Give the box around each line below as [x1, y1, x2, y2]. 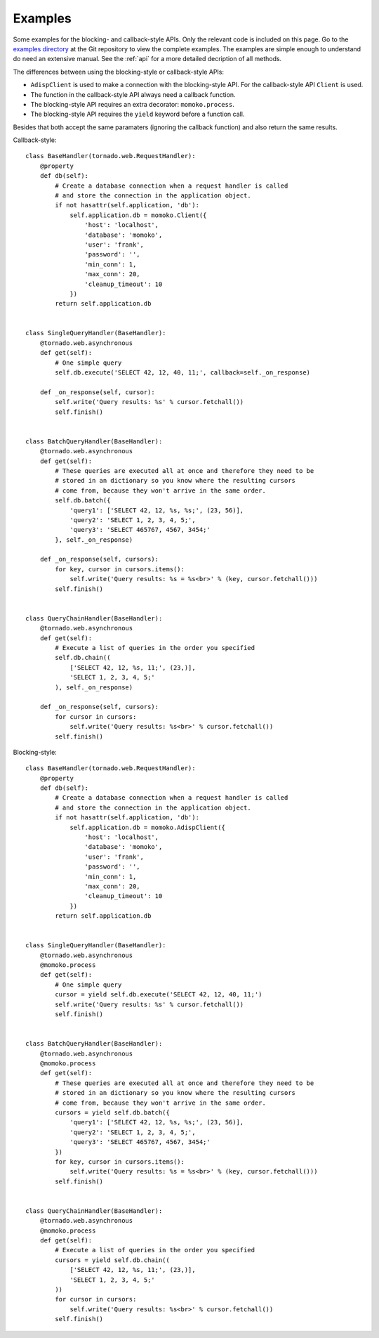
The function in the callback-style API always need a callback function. [30, 90, 236, 98]
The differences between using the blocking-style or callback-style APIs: [13, 67, 225, 76]
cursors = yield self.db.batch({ [55, 1108, 170, 1117]
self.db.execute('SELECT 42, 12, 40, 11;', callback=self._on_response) [55, 369, 311, 377]
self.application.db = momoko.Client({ [69, 211, 207, 219]
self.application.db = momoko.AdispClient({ [69, 823, 226, 831]
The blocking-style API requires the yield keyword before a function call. [30, 110, 245, 119]
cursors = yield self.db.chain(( [55, 1256, 170, 1264]
